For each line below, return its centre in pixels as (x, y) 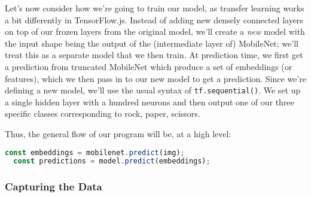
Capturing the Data (54, 187)
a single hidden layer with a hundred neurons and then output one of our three (150, 101)
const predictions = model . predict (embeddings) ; (112, 161)
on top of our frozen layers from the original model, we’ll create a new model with (155, 31)
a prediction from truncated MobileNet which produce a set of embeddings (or (149, 66)
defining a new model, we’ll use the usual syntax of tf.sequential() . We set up (153, 90)
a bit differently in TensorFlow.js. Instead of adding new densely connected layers (154, 19)
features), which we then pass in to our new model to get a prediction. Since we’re (155, 78)
